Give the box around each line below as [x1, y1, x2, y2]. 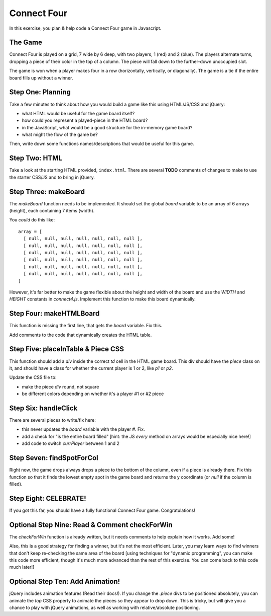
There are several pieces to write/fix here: [9, 417, 96, 423]
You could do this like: [9, 217, 55, 223]
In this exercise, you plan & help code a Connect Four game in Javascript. [9, 25, 162, 31]
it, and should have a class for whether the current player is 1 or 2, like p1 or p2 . [9, 365, 173, 371]
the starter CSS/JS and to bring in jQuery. [9, 174, 95, 180]
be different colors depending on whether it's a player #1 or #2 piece [22, 391, 164, 397]
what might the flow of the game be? [22, 131, 98, 138]
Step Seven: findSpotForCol [9, 453, 99, 463]
